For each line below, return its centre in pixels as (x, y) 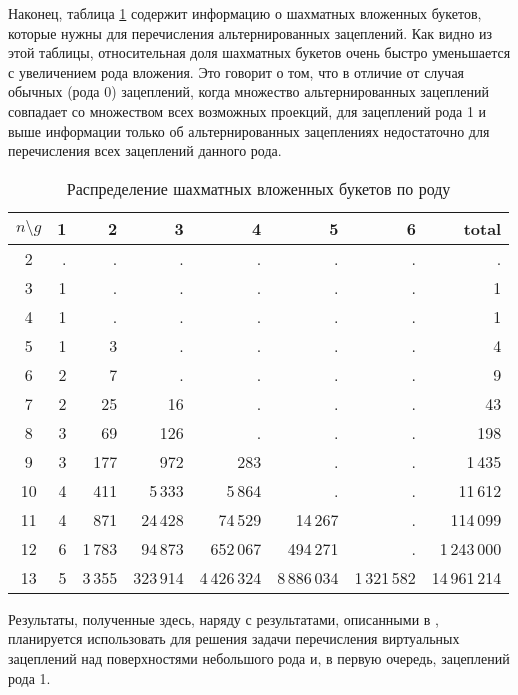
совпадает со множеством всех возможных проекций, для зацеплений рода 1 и (247, 110)
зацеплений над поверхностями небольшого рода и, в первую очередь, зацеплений (259, 657)
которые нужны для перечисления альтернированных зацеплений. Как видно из (250, 32)
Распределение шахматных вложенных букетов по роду (258, 188)
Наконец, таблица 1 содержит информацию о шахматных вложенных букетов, (245, 13)
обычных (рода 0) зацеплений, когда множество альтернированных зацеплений (248, 91)
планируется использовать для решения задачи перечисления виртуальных (234, 638)
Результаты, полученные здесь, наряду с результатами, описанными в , (223, 618)
